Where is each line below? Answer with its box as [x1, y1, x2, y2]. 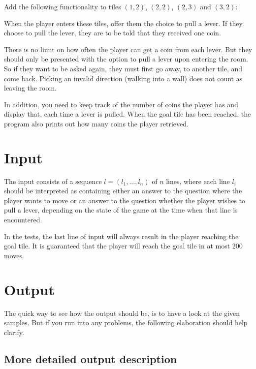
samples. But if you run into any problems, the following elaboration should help [4, 317, 248, 328]
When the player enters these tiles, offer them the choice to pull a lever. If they [4, 18, 243, 28]
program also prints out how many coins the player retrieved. [4, 118, 189, 128]
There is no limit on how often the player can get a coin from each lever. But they [4, 44, 252, 54]
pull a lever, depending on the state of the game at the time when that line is [4, 205, 238, 215]
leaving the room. [4, 83, 57, 93]
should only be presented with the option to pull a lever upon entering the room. [4, 54, 248, 64]
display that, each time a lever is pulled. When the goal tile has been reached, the [4, 109, 251, 119]
